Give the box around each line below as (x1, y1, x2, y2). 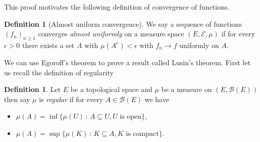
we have (144, 93, 169, 104)
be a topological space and (70, 84, 152, 94)
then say (4, 93, 30, 104)
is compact (126, 130, 159, 137)
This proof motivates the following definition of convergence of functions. (4, 2, 230, 12)
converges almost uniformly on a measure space (38, 28, 184, 39)
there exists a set (22, 39, 75, 50)
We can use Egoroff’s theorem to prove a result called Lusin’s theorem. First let (4, 57, 251, 67)
